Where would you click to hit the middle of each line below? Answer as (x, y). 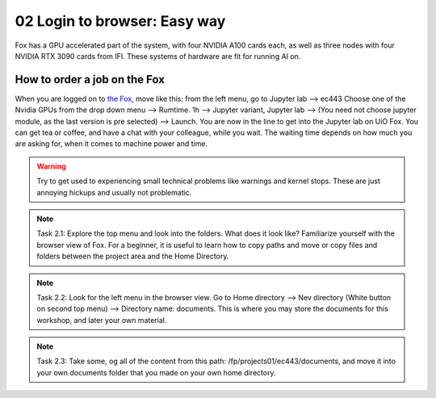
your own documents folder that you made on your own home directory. (156, 372)
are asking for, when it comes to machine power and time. (111, 144)
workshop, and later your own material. (102, 320)
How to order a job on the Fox (90, 80)
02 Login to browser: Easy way (120, 21)
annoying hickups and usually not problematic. (114, 192)
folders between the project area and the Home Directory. (133, 256)
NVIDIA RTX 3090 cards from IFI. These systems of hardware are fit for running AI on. (158, 56)
